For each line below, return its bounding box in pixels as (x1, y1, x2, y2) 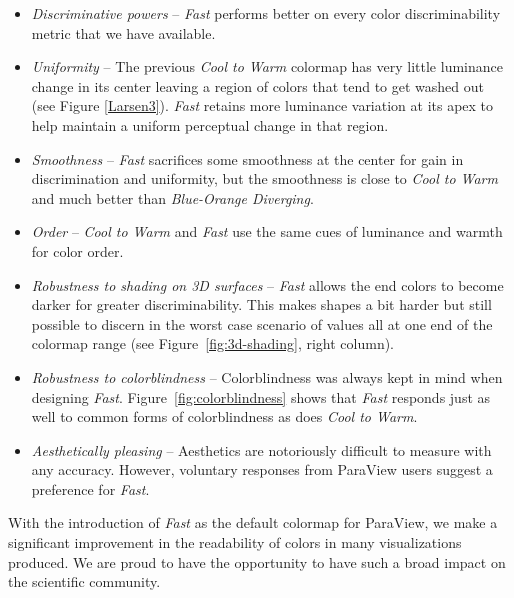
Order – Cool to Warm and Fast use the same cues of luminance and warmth (31, 221, 503, 242)
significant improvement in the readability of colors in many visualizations (8, 532, 462, 553)
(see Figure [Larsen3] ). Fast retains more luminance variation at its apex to (31, 95, 494, 116)
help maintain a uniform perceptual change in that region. (31, 114, 389, 135)
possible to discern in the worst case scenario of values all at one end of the (31, 313, 493, 334)
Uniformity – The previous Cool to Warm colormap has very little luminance (31, 56, 503, 77)
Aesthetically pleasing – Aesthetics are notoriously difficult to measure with (31, 439, 492, 460)
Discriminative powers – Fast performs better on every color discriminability (31, 3, 501, 23)
